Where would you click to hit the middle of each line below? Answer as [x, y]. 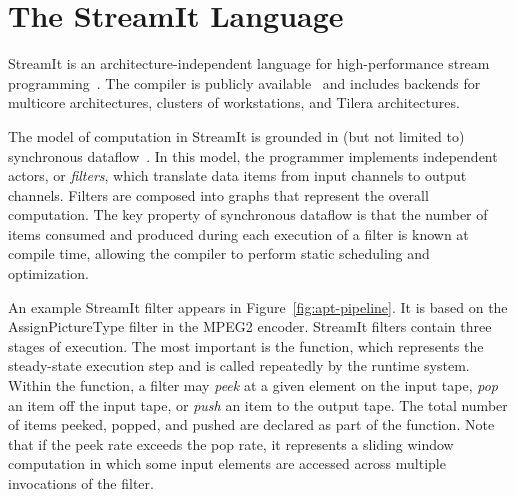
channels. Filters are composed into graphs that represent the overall [218, 194]
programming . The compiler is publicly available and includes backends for [244, 82]
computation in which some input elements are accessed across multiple [227, 463]
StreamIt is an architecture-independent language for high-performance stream [249, 63]
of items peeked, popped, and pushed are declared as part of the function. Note [251, 424]
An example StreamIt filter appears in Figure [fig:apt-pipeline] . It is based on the [258, 306]
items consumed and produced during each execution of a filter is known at [238, 233]
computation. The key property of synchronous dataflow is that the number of [248, 214]
